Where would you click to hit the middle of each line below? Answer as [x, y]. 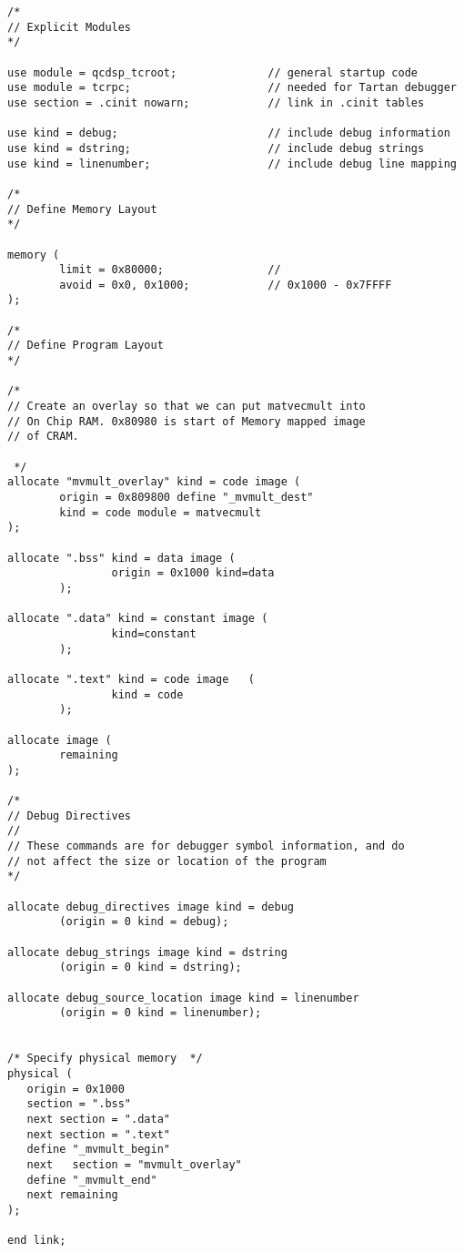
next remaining [72, 1195]
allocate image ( [60, 740]
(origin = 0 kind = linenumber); [161, 1013]
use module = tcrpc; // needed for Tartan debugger [232, 88]
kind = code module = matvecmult [161, 512]
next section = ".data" [98, 1119]
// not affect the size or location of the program [167, 861]
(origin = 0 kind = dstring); [151, 968]
